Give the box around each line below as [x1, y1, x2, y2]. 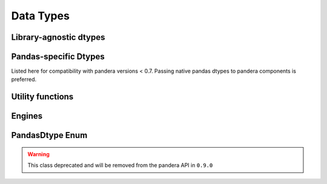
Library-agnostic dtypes [11, 32, 105, 42]
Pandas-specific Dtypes [11, 51, 105, 62]
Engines [11, 111, 43, 121]
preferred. [11, 76, 37, 83]
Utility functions [11, 91, 74, 102]
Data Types [11, 9, 70, 22]
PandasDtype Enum [11, 130, 88, 140]
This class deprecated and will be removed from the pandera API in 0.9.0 [27, 162, 213, 169]
